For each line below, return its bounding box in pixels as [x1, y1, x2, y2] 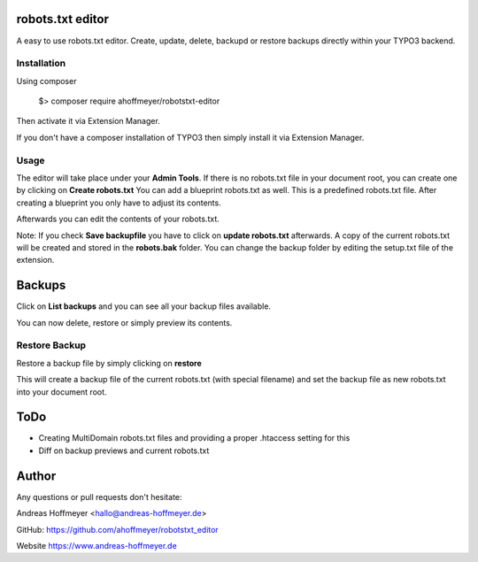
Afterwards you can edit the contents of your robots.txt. [16, 213, 220, 225]
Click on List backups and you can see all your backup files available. [16, 301, 272, 312]
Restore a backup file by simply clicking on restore [16, 358, 203, 368]
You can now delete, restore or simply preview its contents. [16, 317, 233, 327]
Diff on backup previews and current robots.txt [38, 445, 210, 456]
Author [16, 468, 57, 483]
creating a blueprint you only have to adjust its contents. [16, 197, 221, 208]
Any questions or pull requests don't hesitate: [16, 491, 182, 502]
